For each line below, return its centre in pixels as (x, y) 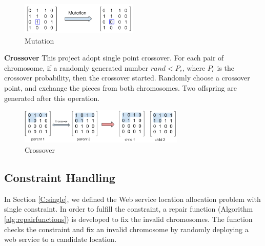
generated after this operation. (52, 98)
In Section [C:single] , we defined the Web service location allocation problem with (132, 199)
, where (194, 67)
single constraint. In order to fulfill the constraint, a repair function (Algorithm (129, 209)
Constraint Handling (60, 177)
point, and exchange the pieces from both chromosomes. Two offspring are (120, 88)
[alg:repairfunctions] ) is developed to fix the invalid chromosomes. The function (128, 219)
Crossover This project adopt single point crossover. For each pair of (114, 58)
